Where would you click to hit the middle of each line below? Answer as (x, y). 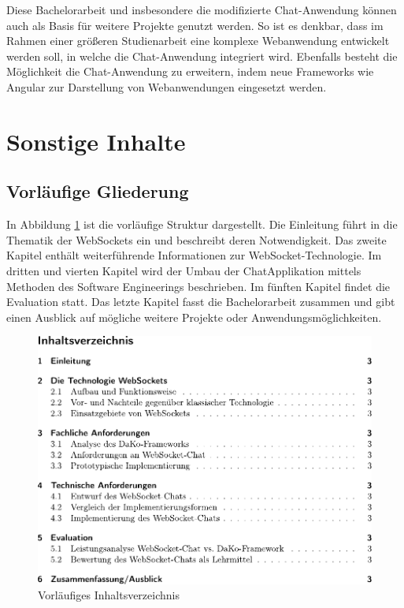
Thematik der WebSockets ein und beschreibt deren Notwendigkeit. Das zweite (196, 239)
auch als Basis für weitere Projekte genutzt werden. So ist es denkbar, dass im (195, 25)
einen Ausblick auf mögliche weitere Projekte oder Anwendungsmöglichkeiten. (194, 317)
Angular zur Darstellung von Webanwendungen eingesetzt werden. (167, 86)
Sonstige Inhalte (96, 141)
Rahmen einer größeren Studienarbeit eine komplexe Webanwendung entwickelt (198, 41)
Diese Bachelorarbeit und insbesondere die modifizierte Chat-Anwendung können (202, 9)
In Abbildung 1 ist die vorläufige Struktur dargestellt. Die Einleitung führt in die (202, 224)
